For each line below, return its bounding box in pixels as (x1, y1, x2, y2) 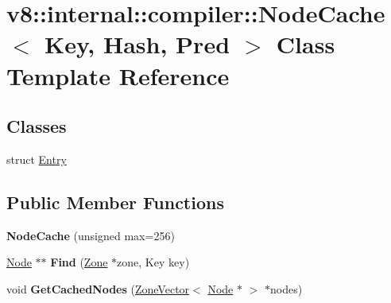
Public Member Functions (6, 189, 224, 214)
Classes (6, 114, 67, 138)
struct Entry (6, 150, 67, 167)
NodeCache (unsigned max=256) (6, 227, 175, 243)
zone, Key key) (117, 254, 190, 270)
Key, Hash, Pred (45, 28, 230, 60)
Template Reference (6, 59, 230, 91)
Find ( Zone (50, 254, 108, 270)
